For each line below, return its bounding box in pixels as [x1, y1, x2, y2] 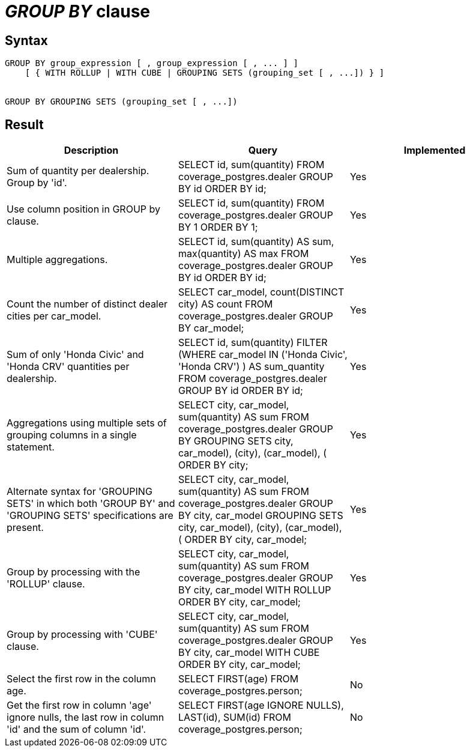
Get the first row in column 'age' [7, 699, 152, 712]
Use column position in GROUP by [7, 203, 160, 216]
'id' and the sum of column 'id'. [7, 723, 146, 736]
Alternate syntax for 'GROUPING [7, 485, 152, 498]
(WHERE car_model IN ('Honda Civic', [178, 348, 348, 361]
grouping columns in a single [7, 429, 137, 441]
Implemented [403, 144, 466, 157]
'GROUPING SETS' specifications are [7, 509, 173, 522]
